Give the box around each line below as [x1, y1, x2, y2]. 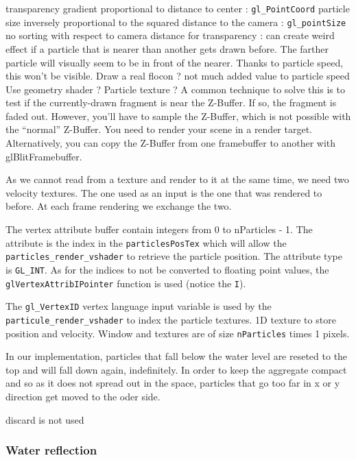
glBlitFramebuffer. [5, 149, 82, 163]
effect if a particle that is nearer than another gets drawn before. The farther [5, 41, 329, 56]
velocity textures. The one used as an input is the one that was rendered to [5, 185, 322, 199]
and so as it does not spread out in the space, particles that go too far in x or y [5, 376, 340, 390]
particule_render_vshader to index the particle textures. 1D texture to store [5, 312, 336, 326]
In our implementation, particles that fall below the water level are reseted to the [5, 349, 348, 363]
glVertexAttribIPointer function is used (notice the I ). [5, 276, 246, 290]
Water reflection [5, 441, 97, 459]
